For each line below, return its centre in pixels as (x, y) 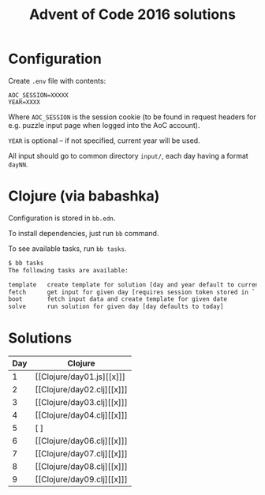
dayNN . (18, 164)
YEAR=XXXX (24, 102)
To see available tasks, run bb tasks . (67, 248)
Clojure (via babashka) (84, 196)
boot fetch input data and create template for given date (118, 299)
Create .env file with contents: (57, 81)
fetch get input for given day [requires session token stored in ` (132, 292)
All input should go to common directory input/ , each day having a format (128, 156)
